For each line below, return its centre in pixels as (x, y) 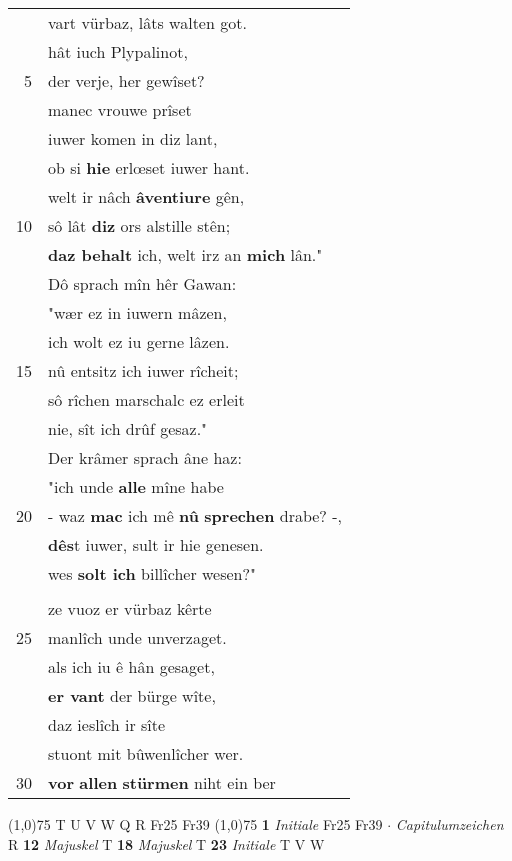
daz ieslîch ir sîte (107, 724)
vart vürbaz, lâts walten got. (147, 22)
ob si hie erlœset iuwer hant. (149, 167)
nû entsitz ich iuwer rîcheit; (143, 370)
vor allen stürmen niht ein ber (162, 782)
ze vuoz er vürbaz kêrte (130, 608)
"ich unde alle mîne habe (136, 486)
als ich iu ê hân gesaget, (131, 666)
